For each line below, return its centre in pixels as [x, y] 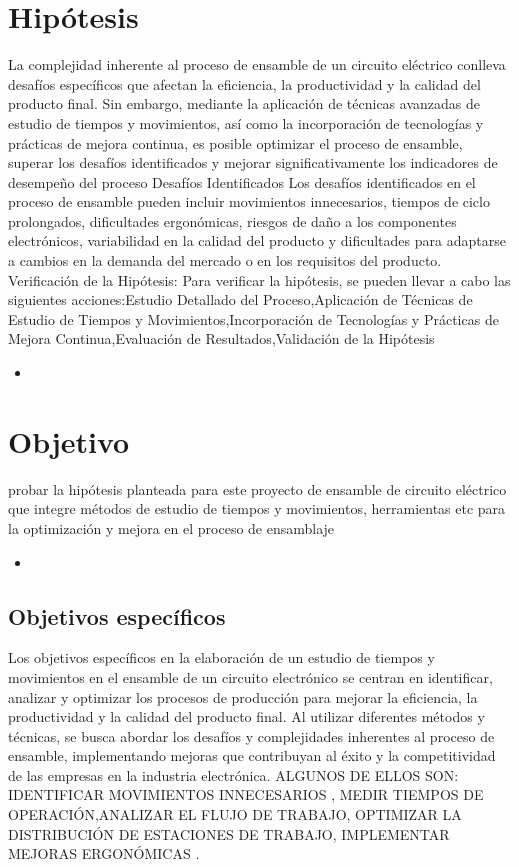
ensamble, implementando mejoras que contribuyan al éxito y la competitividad [252, 755]
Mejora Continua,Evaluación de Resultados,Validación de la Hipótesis [221, 338]
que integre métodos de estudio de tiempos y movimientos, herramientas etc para [257, 508]
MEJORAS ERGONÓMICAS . [104, 853]
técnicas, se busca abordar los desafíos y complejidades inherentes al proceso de [251, 735]
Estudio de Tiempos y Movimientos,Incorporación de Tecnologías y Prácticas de [253, 318]
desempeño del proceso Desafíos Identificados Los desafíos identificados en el [242, 181]
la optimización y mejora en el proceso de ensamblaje [171, 527]
